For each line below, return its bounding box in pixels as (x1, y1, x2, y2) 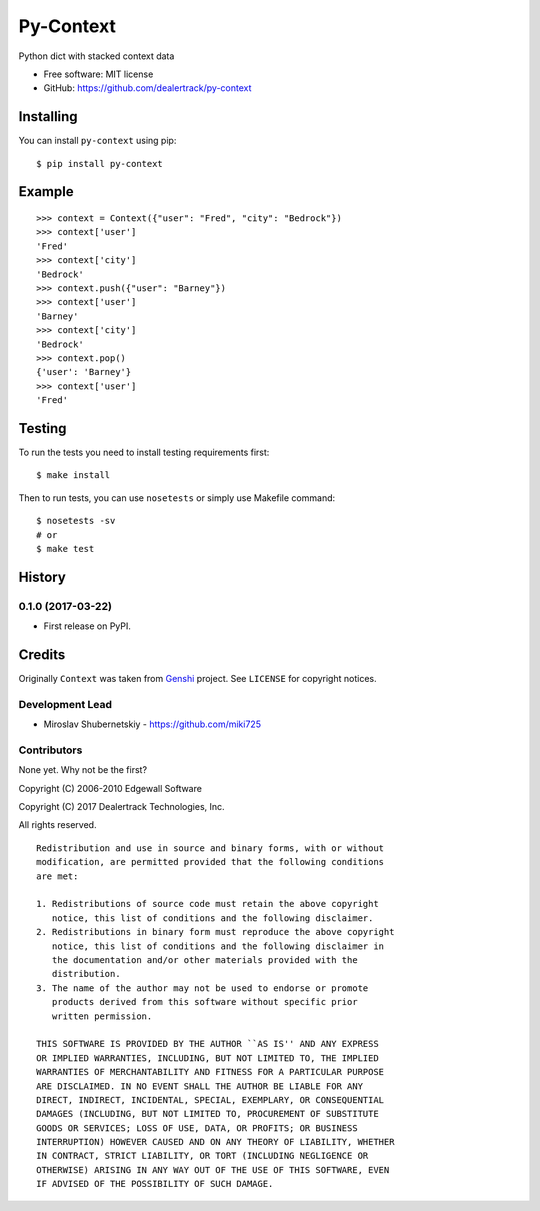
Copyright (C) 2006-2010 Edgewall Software (18, 782, 202, 794)
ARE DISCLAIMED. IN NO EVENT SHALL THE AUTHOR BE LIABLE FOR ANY (36, 1080, 364, 1092)
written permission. (51, 1010, 153, 1022)
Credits (18, 646, 66, 663)
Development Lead (18, 697, 112, 711)
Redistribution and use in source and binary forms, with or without (36, 842, 385, 854)
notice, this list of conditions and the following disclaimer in (51, 940, 385, 952)
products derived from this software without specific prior (51, 996, 359, 1008)
